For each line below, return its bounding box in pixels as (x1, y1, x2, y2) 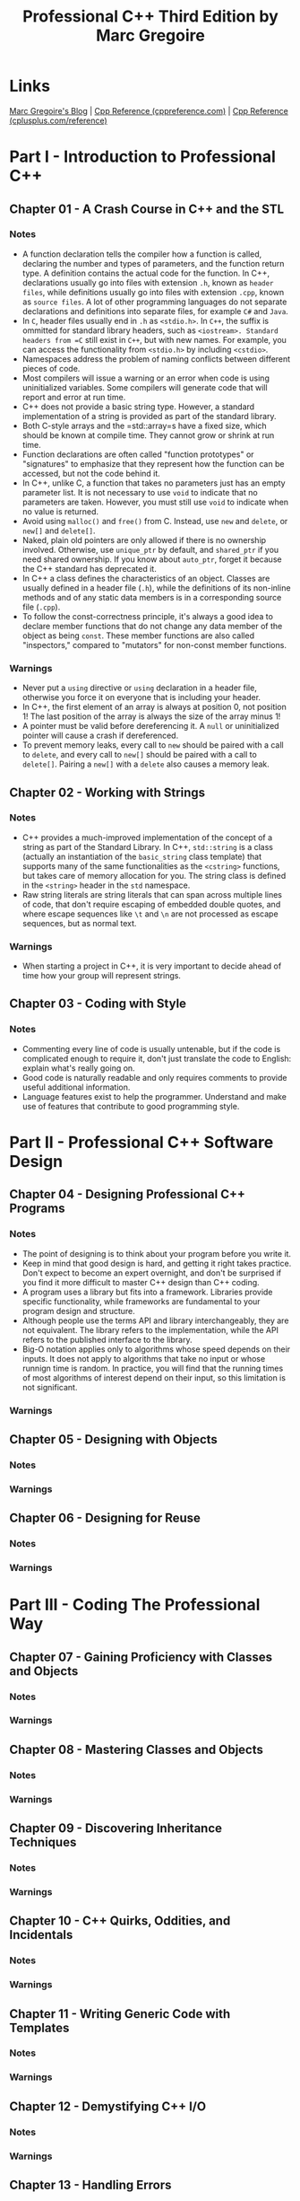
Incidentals (9, 1927, 73, 1942)
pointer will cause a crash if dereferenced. (21, 730, 179, 741)
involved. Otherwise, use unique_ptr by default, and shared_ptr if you (21, 544, 279, 555)
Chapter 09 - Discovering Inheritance (9, 1820, 222, 1837)
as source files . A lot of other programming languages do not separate (21, 296, 287, 307)
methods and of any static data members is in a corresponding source (21, 592, 282, 602)
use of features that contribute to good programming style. (21, 1100, 240, 1111)
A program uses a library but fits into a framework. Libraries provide (21, 1286, 273, 1297)
